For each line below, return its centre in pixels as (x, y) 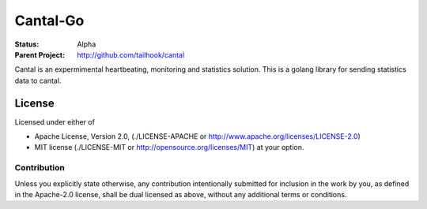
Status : (27, 44)
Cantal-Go (49, 21)
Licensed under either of (55, 121)
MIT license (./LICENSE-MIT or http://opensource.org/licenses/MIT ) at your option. (169, 147)
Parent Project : (40, 54)
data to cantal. (38, 80)
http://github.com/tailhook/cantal (131, 54)
